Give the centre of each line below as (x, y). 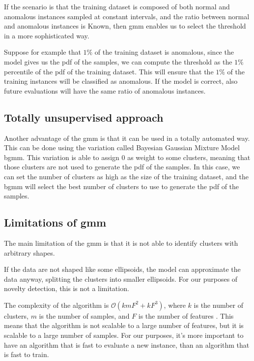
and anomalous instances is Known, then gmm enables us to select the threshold (125, 26)
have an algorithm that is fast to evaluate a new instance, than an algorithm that (127, 345)
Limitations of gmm (55, 222)
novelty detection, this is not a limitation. (67, 288)
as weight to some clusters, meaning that (189, 157)
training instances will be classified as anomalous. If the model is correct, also (121, 81)
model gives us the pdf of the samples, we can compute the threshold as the (118, 61)
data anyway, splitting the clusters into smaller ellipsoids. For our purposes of (121, 279)
